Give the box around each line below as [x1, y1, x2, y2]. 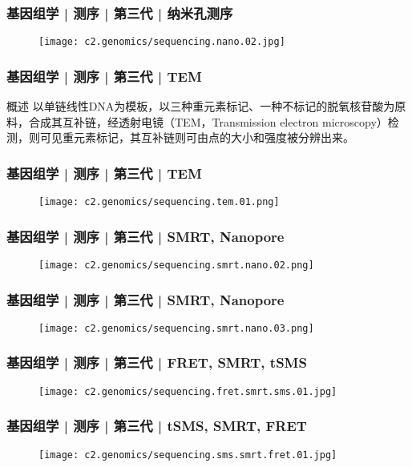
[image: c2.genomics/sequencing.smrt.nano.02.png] [38, 259, 314, 271]
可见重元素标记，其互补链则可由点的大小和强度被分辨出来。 [39, 129, 354, 146]
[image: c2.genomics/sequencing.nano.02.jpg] [38, 36, 285, 48]
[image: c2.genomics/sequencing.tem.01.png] [38, 196, 280, 208]
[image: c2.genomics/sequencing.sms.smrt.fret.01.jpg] [38, 449, 337, 461]
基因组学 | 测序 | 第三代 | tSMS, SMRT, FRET [6, 416, 307, 436]
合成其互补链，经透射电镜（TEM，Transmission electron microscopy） [28, 113, 388, 130]
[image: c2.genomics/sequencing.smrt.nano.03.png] [38, 322, 314, 334]
